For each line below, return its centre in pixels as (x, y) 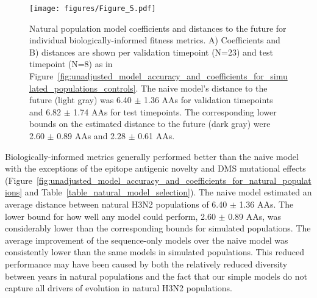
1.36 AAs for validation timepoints (208, 100)
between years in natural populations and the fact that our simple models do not (156, 276)
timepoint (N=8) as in (71, 64)
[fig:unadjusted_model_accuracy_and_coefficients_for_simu (173, 76)
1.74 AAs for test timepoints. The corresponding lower (175, 111)
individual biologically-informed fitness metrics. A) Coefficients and (155, 40)
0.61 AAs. (156, 136)
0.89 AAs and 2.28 (91, 136)
